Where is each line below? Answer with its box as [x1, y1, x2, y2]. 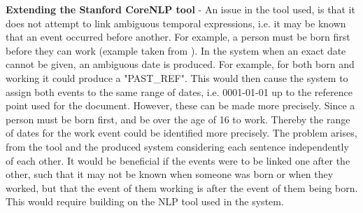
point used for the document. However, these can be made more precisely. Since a [6, 98, 355, 113]
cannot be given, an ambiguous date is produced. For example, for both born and [6, 57, 355, 71]
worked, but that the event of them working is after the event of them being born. [6, 180, 358, 195]
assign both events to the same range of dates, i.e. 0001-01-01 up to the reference [6, 84, 353, 99]
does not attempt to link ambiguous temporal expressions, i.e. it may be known [6, 15, 346, 30]
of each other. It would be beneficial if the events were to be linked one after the [6, 153, 350, 167]
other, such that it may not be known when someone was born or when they [6, 167, 334, 181]
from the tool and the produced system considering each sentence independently [6, 139, 349, 153]
